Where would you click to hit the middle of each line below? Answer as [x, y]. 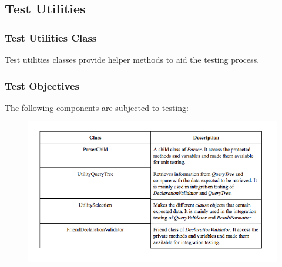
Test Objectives [42, 85]
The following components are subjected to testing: [97, 107]
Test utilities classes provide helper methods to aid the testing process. [132, 59]
